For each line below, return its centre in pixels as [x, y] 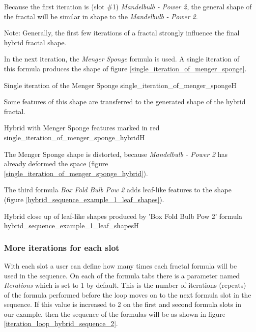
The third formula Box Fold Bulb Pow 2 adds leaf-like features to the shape [118, 190]
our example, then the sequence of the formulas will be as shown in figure [115, 314]
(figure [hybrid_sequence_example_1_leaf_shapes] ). [84, 199]
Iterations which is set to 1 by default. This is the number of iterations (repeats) [125, 285]
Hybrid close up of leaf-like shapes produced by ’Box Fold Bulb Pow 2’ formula [123, 216]
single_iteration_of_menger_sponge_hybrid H [74, 137]
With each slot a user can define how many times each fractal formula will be [120, 265]
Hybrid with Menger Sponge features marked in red [82, 128]
